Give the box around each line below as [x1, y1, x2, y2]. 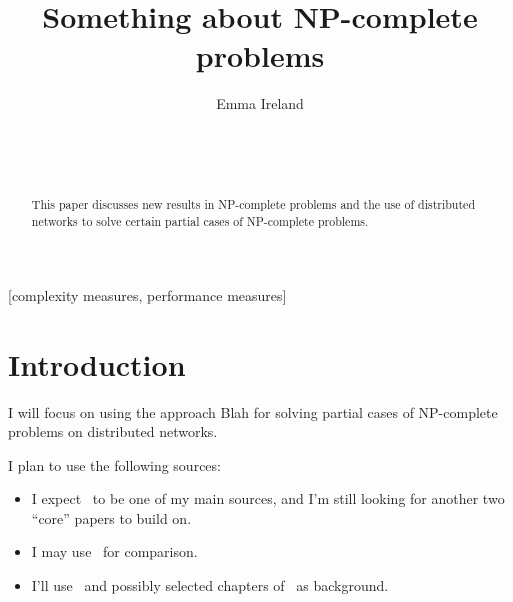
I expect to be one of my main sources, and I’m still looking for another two [31, 488, 505, 509]
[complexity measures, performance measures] [8, 284, 287, 305]
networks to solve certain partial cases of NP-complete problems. [31, 213, 369, 230]
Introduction [8, 343, 186, 384]
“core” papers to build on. [31, 507, 192, 528]
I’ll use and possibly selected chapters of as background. [31, 575, 389, 596]
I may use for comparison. [31, 541, 198, 562]
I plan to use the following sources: [8, 454, 221, 475]
